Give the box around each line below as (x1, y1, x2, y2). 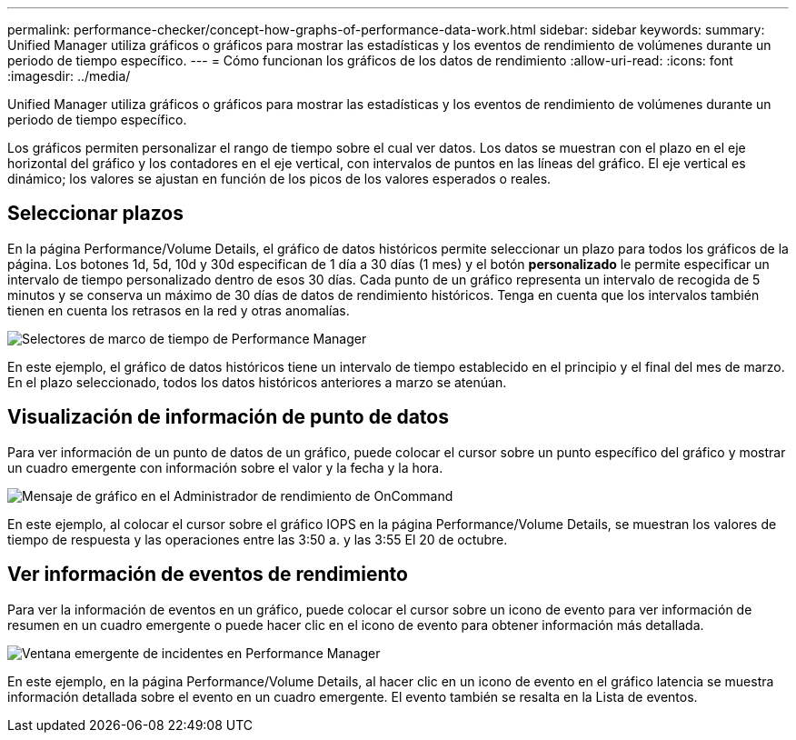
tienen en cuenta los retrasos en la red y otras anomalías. (7, 302, 350, 318)
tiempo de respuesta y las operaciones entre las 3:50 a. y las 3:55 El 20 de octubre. (7, 531, 508, 547)
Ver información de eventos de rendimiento (7, 563, 408, 586)
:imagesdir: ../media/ (7, 68, 131, 84)
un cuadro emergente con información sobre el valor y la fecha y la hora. (7, 459, 443, 475)
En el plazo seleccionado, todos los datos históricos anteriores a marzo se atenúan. (7, 374, 507, 390)
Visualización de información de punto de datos (7, 405, 449, 429)
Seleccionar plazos (7, 202, 184, 225)
